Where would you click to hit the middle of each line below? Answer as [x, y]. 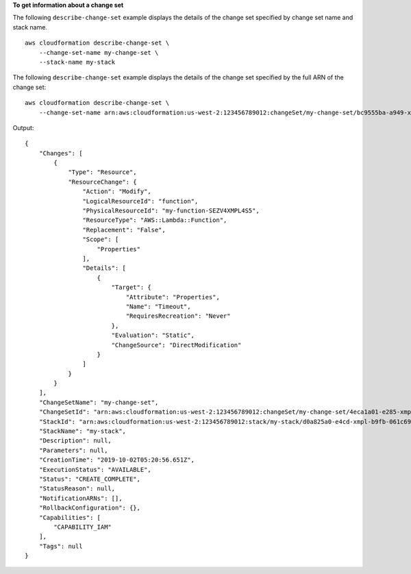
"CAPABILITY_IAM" [83, 527]
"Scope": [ [101, 239]
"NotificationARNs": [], [80, 498]
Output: [23, 127]
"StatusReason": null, [77, 489]
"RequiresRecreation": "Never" [178, 316]
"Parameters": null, [73, 450]
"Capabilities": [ [70, 517]
